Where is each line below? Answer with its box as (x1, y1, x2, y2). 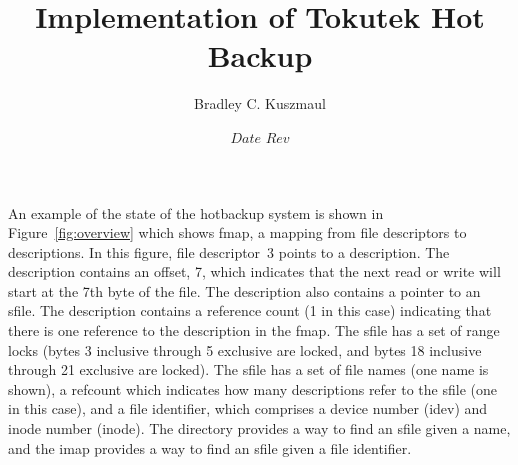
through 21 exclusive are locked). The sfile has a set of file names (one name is (8, 359, 489, 380)
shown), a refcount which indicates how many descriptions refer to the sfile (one (8, 378, 497, 399)
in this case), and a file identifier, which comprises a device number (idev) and (8, 398, 488, 419)
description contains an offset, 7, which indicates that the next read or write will (8, 261, 501, 282)
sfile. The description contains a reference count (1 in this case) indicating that (8, 300, 492, 321)
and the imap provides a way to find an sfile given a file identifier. (8, 437, 412, 458)
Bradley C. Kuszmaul (194, 93, 326, 114)
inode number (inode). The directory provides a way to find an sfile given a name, (8, 418, 511, 439)
